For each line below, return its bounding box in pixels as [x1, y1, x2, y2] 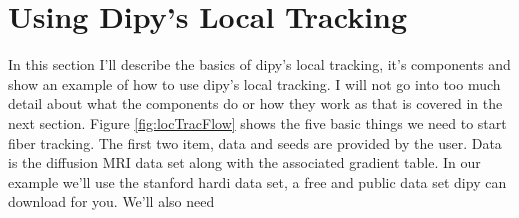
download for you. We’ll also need [8, 191, 215, 212]
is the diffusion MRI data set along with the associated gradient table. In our [8, 152, 481, 173]
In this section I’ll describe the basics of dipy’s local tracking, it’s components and [8, 54, 511, 75]
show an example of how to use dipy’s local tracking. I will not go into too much [8, 73, 501, 94]
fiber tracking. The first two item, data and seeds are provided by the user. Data [8, 132, 502, 153]
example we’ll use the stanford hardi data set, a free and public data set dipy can [8, 171, 507, 192]
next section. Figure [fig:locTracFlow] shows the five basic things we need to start [8, 112, 507, 133]
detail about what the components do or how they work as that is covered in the [8, 93, 503, 114]
